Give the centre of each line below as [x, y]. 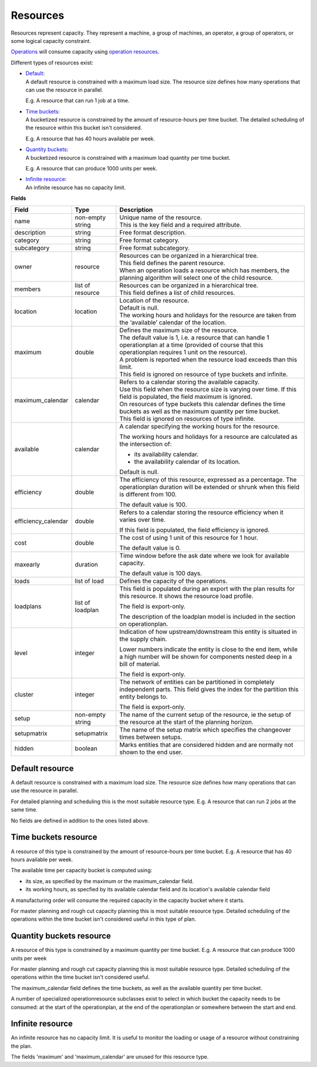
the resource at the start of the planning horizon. [186, 722]
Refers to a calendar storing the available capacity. [189, 382]
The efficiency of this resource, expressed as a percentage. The [208, 479]
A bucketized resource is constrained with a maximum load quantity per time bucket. [128, 157]
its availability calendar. [166, 454]
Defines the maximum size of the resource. [179, 330]
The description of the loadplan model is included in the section [208, 616]
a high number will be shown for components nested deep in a [206, 656]
